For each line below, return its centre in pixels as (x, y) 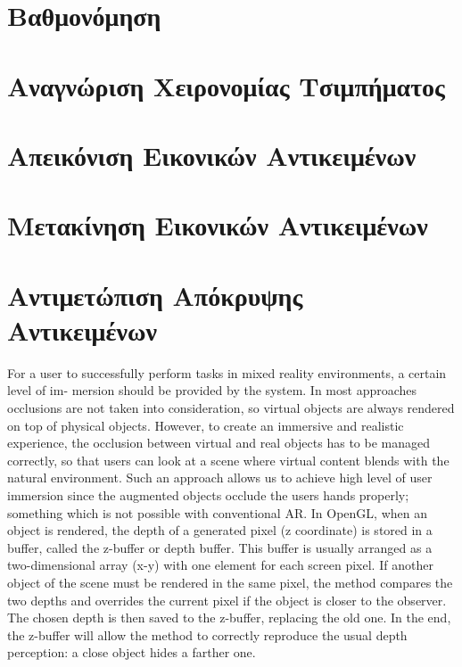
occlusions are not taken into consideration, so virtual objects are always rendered (231, 408)
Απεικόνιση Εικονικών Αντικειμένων (212, 155)
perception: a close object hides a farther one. (132, 652)
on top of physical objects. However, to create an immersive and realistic (206, 425)
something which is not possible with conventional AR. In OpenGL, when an (217, 512)
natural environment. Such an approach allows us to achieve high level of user (220, 478)
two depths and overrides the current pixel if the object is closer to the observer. (227, 600)
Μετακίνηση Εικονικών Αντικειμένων (218, 225)
